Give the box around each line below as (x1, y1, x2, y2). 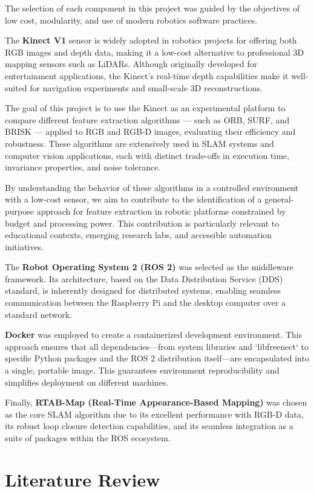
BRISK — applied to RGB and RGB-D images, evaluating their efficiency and (5, 125, 296, 138)
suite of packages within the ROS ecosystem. (5, 432, 171, 444)
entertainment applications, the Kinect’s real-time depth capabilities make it (5, 69, 289, 82)
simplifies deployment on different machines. (5, 375, 169, 388)
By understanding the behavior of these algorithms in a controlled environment (5, 181, 299, 193)
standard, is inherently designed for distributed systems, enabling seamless (5, 284, 281, 297)
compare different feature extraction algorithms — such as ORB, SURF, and (5, 113, 290, 126)
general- (264, 193, 294, 206)
